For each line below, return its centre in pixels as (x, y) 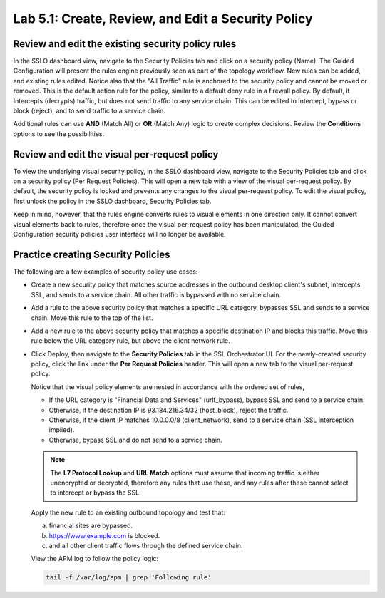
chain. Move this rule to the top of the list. (92, 318)
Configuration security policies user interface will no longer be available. (119, 234)
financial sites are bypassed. (91, 526)
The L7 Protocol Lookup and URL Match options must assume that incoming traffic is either (185, 473)
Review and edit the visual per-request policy (116, 154)
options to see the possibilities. (59, 134)
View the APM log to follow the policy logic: (95, 559)
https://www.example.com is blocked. (104, 535)
